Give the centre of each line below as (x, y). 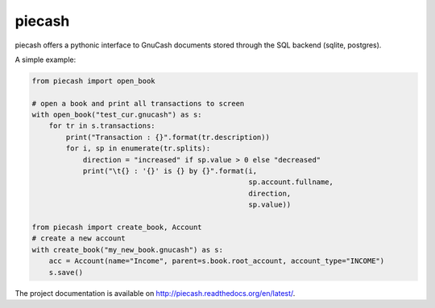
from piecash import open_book (94, 81)
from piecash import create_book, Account (117, 227)
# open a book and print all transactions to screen (138, 103)
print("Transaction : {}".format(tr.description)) (168, 137)
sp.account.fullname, (291, 182)
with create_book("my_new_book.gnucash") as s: (127, 250)
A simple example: (46, 60)
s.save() (66, 272)
